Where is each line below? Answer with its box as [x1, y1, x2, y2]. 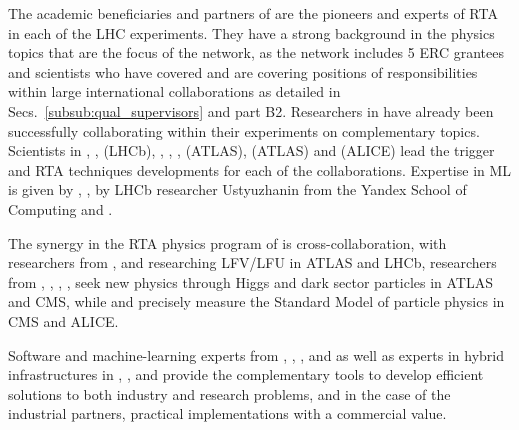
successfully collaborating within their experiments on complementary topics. [8, 120, 480, 141]
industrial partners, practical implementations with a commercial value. [8, 403, 447, 424]
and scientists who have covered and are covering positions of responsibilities [8, 61, 478, 82]
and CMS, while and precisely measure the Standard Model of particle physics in [8, 291, 505, 312]
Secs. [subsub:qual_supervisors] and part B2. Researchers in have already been [8, 100, 494, 121]
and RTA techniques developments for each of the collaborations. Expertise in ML [8, 159, 512, 180]
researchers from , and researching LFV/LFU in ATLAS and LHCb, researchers [8, 252, 497, 273]
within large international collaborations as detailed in [8, 81, 341, 102]
